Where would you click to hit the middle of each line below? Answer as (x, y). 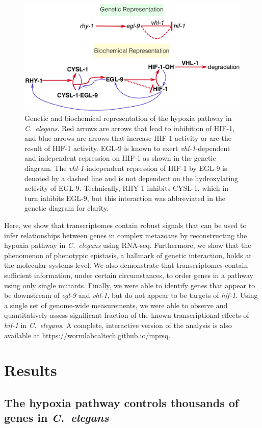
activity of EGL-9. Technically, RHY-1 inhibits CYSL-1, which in (126, 188)
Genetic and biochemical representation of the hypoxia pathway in (128, 118)
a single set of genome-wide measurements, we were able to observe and (116, 305)
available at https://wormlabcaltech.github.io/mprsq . (87, 335)
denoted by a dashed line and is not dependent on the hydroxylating (132, 178)
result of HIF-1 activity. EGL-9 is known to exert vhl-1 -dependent (127, 148)
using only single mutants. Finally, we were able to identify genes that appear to (130, 285)
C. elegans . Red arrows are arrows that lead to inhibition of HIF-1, (130, 128)
